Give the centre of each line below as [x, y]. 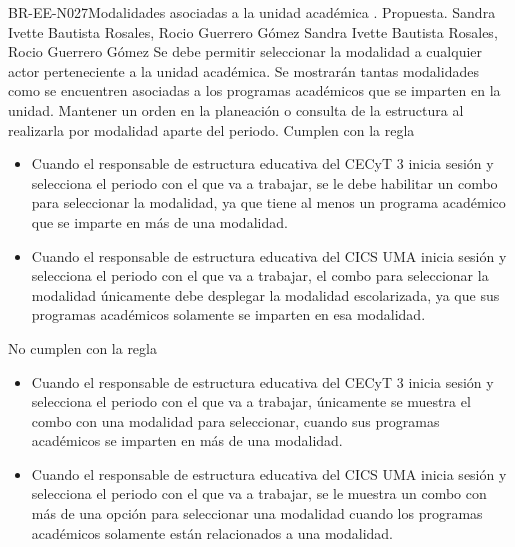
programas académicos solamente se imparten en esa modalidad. [228, 314]
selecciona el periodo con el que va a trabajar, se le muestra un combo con [259, 493]
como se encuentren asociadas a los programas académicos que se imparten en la [254, 90]
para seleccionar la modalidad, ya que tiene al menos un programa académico [268, 202]
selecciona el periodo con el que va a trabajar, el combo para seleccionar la [260, 275]
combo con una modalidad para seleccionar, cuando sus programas [235, 420]
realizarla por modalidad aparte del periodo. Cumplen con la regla [211, 129]
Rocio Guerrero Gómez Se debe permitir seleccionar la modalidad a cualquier [245, 51]
